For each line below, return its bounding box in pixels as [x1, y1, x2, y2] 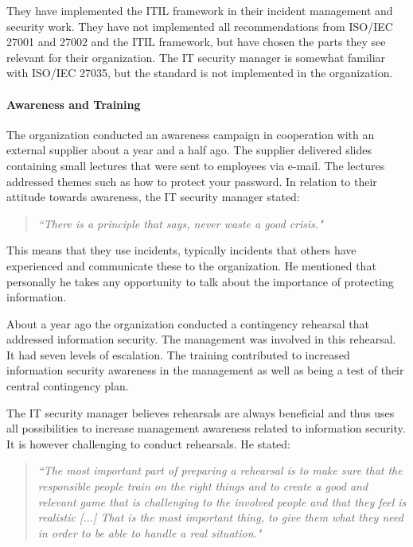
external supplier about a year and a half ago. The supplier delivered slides [6, 142, 372, 158]
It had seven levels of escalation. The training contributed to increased [6, 346, 350, 363]
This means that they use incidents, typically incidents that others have [6, 242, 357, 258]
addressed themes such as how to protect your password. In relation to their [6, 173, 377, 189]
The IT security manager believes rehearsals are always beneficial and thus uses [6, 404, 395, 421]
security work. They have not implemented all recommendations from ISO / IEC [6, 17, 393, 34]
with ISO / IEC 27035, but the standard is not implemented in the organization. [6, 64, 393, 81]
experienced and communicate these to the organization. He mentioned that [6, 257, 376, 273]
